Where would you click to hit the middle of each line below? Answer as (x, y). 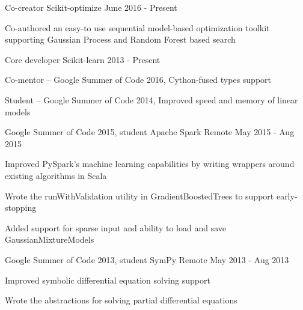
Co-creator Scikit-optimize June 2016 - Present (91, 7)
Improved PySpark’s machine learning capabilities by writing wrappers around (150, 164)
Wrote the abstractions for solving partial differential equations (121, 300)
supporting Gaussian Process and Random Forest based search (120, 39)
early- (287, 196)
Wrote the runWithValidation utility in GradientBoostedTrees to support (139, 196)
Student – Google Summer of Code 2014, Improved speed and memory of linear (151, 99)
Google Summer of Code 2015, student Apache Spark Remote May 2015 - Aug (150, 132)
